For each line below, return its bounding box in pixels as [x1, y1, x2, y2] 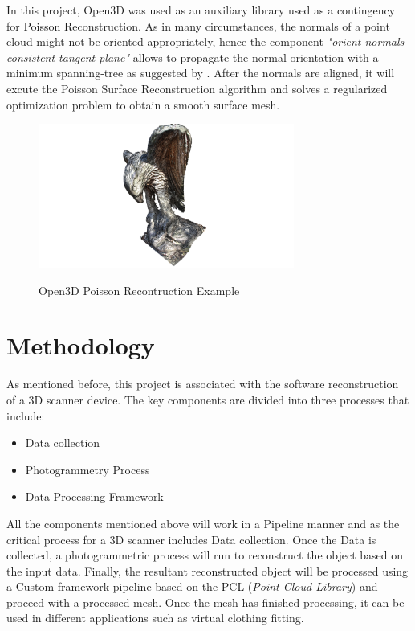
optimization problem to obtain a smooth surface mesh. [6, 96, 280, 113]
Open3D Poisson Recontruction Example [39, 281, 240, 298]
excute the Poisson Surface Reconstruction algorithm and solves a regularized [6, 80, 388, 96]
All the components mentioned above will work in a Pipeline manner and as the [6, 514, 400, 531]
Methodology [6, 329, 155, 362]
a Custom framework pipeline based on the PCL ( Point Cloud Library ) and [6, 578, 378, 595]
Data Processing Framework [25, 488, 164, 505]
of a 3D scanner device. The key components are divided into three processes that [6, 391, 409, 408]
